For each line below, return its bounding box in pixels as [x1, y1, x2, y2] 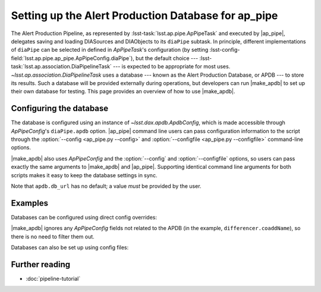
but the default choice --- [136, 54, 199, 62]
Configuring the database [11, 103, 109, 114]
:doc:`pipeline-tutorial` [26, 275, 81, 282]
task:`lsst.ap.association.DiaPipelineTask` [11, 63, 112, 70]
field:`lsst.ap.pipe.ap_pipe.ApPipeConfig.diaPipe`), [11, 54, 135, 62]
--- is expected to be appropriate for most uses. [113, 63, 231, 70]
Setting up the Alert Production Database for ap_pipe [11, 9, 278, 22]
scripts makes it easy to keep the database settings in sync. [11, 171, 158, 178]
